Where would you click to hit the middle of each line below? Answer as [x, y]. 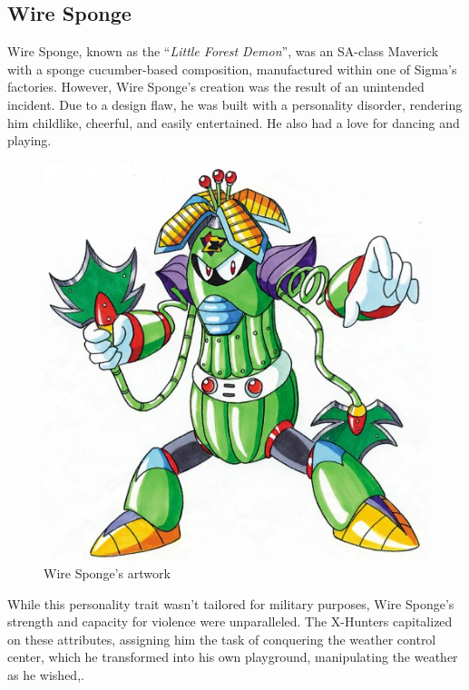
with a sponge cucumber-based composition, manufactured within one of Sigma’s [232, 69]
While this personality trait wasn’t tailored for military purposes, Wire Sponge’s [231, 603]
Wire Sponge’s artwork [107, 572]
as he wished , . [46, 674]
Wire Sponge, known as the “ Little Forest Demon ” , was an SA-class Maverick [223, 51]
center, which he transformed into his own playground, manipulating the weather [233, 657]
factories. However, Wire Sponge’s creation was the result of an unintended [216, 87]
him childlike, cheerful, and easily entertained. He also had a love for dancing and [234, 122]
